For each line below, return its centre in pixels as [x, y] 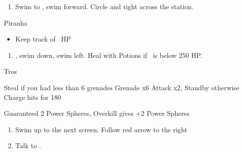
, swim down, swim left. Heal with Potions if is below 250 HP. [109, 55]
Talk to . [28, 145]
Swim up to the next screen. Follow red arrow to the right [101, 129]
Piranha [16, 22]
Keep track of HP [43, 39]
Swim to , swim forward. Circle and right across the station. [104, 6]
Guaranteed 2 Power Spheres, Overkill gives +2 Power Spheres [97, 113]
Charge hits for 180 [32, 97]
